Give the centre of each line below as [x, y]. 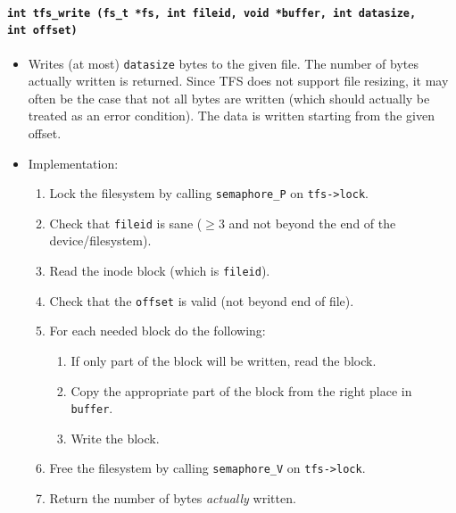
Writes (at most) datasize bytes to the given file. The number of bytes [223, 63]
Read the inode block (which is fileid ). [160, 271]
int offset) [42, 31]
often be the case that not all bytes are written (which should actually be [229, 98]
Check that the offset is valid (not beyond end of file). [202, 300]
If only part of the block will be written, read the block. [224, 360]
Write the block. [115, 438]
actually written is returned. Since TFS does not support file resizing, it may [238, 81]
